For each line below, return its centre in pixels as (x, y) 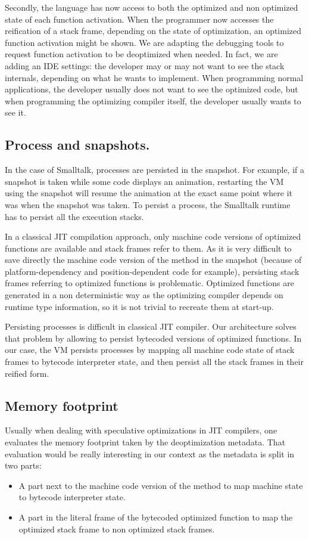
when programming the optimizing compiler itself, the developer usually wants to (153, 100)
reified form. (27, 373)
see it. (15, 112)
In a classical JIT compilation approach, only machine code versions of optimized (153, 236)
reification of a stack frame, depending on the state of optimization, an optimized (153, 31)
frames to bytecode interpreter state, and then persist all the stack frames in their (154, 362)
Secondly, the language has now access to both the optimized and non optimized (152, 7)
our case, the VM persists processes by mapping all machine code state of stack (150, 350)
